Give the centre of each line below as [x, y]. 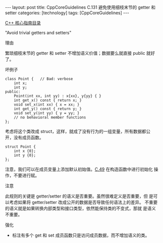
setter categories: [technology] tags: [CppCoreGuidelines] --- [67, 13]
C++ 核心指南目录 [23, 23]
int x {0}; [25, 151]
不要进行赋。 [26, 175]
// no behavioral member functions [50, 117]
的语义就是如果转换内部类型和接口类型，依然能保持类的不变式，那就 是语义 [81, 208]
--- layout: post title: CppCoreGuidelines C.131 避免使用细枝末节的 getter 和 [80, 7]
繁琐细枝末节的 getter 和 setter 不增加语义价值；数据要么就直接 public [75, 53]
